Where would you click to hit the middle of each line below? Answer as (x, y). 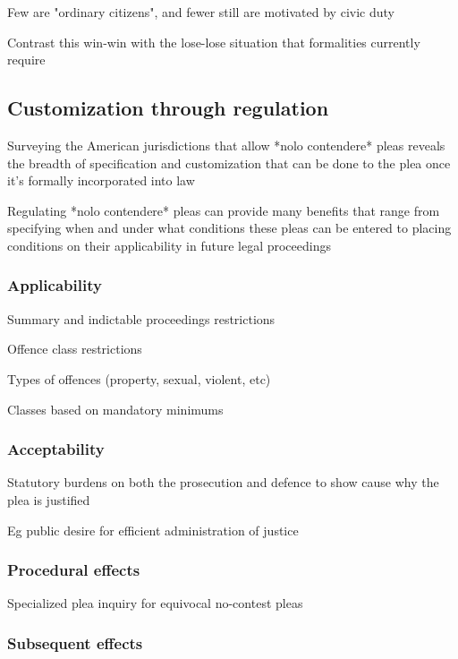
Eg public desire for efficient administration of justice (153, 530)
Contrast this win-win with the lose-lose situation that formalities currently (214, 42)
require (26, 60)
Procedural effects (74, 570)
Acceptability (56, 449)
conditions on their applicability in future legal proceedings (169, 245)
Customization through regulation (168, 108)
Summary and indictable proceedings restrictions (141, 318)
